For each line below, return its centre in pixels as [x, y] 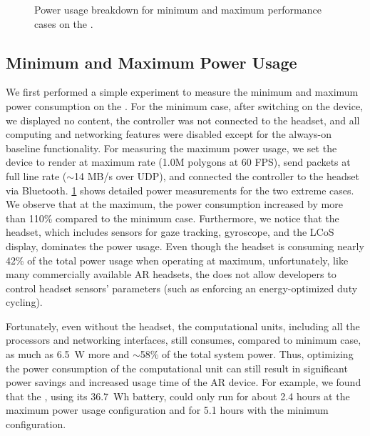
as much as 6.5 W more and [68, 354]
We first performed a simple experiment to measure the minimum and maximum [182, 92]
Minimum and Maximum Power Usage [151, 62]
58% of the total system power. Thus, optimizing [247, 354]
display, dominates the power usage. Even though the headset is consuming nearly [185, 246]
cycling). [24, 302]
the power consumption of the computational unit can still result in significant [177, 368]
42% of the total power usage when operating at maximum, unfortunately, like [177, 260]
